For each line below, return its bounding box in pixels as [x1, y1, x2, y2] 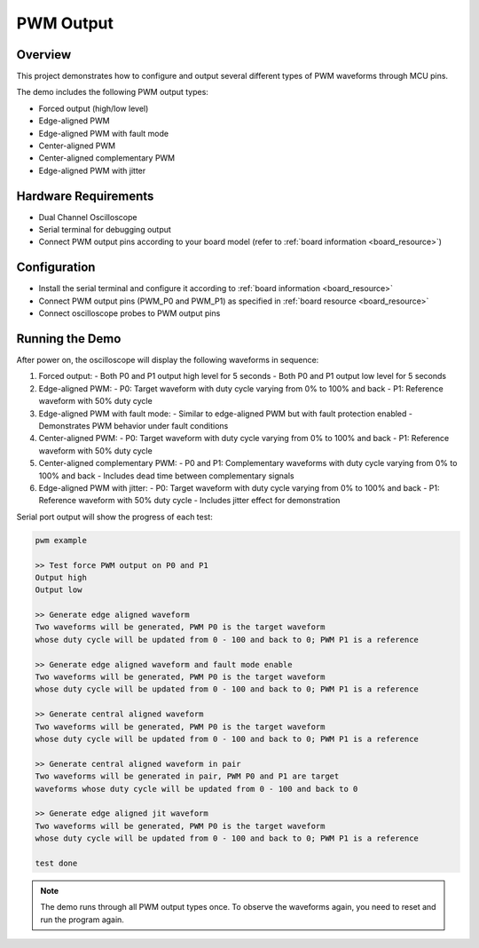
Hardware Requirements [16, 188, 154, 203]
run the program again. [40, 914, 124, 925]
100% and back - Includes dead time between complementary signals [38, 470, 294, 481]
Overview [16, 47, 72, 62]
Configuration [16, 260, 96, 275]
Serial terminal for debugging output [38, 225, 172, 235]
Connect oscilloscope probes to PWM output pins [38, 308, 221, 319]
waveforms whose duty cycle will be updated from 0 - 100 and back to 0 [35, 784, 358, 794]
